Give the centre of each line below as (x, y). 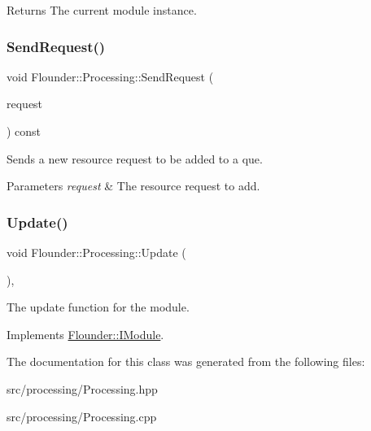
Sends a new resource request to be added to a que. (135, 158)
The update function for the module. (98, 307)
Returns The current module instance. (102, 10)
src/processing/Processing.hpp (82, 388)
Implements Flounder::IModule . (85, 334)
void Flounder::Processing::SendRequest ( (110, 76)
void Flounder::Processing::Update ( (96, 252)
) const (24, 131)
